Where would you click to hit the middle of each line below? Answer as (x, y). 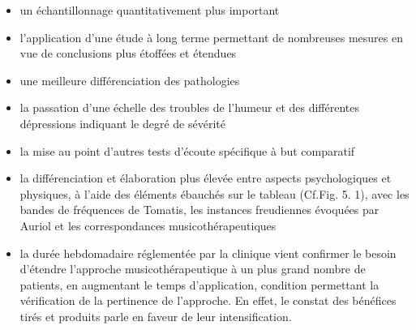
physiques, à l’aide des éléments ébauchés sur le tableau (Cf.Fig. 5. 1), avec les (214, 193)
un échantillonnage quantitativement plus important (150, 10)
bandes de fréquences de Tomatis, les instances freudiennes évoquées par (199, 210)
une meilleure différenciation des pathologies (130, 80)
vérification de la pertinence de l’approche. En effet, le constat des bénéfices (208, 300)
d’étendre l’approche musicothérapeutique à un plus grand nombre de (193, 269)
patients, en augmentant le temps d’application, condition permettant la (199, 284)
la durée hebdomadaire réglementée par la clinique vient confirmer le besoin (208, 253)
